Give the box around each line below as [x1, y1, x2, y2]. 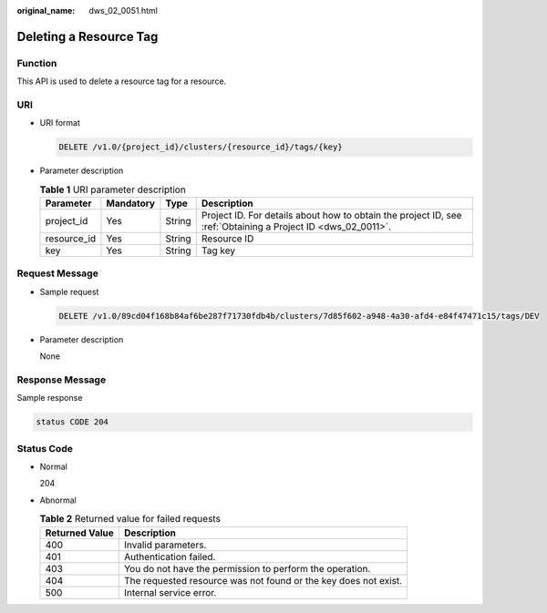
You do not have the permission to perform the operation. [123, 562, 371, 575]
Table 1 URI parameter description [39, 183, 186, 196]
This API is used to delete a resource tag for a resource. [16, 76, 227, 87]
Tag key [201, 244, 236, 257]
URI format [39, 117, 81, 128]
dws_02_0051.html [88, 5, 159, 15]
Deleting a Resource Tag [16, 28, 159, 45]
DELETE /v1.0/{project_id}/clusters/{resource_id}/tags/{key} [58, 142, 343, 152]
